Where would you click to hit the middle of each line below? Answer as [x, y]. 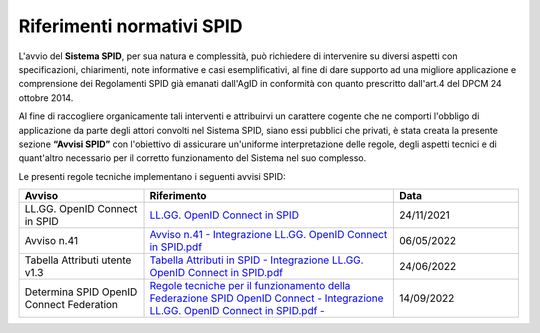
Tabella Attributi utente [78, 260]
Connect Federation [71, 305]
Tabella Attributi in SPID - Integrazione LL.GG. [256, 260]
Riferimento [178, 196]
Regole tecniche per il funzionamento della [250, 286]
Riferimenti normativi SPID [130, 26]
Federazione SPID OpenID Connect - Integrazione [266, 298]
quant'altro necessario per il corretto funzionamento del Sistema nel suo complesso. [192, 158]
